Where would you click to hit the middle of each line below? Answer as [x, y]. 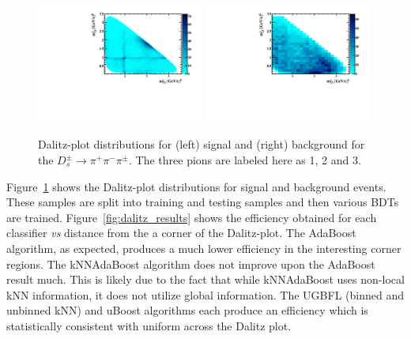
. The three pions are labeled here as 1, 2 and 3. [245, 160]
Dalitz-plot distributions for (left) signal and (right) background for [202, 144]
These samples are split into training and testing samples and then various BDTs [203, 202]
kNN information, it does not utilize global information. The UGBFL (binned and [205, 294]
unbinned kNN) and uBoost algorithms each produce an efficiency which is [187, 310]
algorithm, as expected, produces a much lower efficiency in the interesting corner [204, 248]
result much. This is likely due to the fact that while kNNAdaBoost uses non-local [205, 279]
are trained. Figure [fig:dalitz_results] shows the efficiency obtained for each [192, 217]
